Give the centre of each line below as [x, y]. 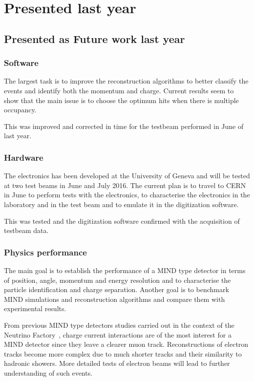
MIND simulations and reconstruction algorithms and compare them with [115, 299]
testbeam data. [26, 230]
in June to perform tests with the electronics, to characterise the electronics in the [127, 195]
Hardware [24, 157]
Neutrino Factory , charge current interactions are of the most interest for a [118, 334]
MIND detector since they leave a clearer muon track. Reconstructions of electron [126, 344]
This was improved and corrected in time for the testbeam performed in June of [124, 126]
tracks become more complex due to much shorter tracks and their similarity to [123, 353]
